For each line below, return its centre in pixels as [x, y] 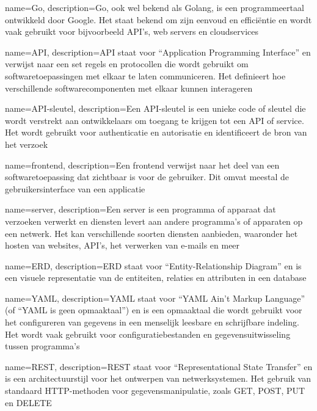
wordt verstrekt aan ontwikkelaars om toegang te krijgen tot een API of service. [155, 120]
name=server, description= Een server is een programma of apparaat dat [140, 209]
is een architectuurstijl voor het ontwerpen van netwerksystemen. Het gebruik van [158, 378]
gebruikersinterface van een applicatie [75, 188]
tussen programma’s [42, 346]
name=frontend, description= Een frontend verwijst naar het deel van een [142, 165]
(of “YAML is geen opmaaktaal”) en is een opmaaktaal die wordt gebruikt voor [154, 310]
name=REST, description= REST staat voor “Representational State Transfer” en [159, 366]
